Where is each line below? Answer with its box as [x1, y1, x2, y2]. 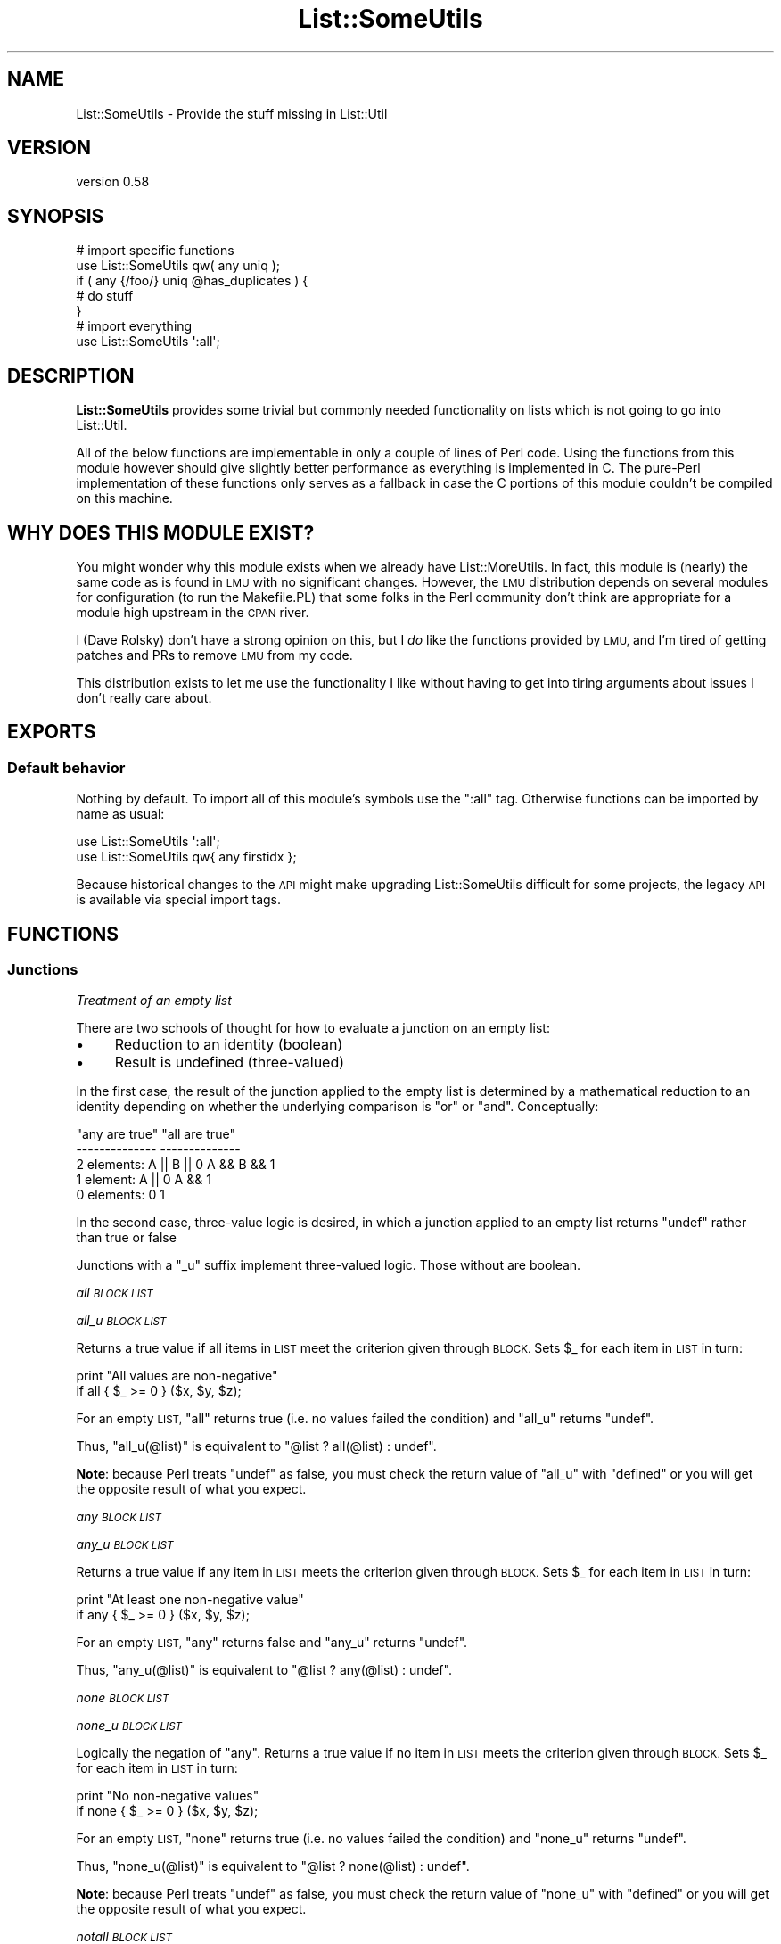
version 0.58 [76, 174, 150, 190]
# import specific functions [76, 243, 234, 259]
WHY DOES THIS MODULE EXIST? [7, 521, 315, 544]
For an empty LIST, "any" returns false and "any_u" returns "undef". [76, 1635, 468, 1651]
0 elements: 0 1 [76, 1187, 165, 1203]
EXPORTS [7, 721, 96, 744]
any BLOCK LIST [76, 1509, 161, 1525]
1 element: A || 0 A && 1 [76, 1172, 211, 1188]
